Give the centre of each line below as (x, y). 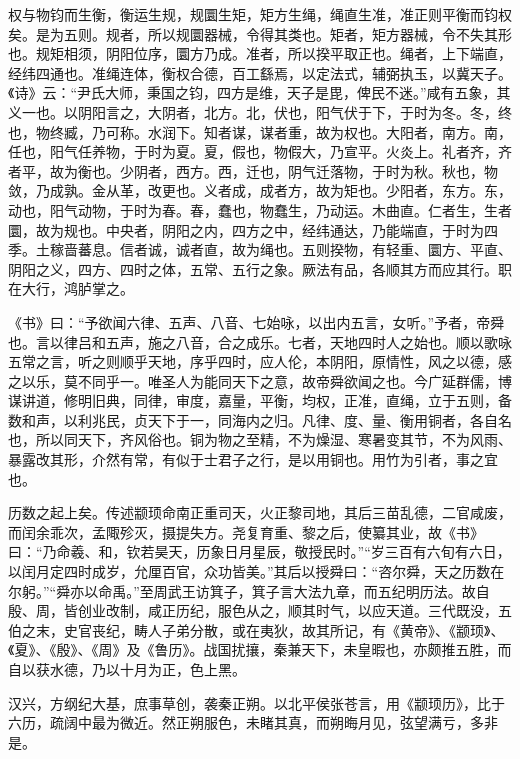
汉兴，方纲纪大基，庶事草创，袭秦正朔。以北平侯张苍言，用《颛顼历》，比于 (256, 702)
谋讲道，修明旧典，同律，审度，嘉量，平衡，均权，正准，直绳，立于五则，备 (260, 400)
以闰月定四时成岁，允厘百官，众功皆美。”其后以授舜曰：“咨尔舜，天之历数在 (256, 571)
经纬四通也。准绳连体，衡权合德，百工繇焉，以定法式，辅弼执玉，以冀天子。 (260, 72)
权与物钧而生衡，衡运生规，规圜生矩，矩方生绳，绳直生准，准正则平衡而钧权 (260, 14)
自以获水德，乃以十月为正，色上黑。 (127, 669)
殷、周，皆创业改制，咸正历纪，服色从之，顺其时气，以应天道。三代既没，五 (260, 610)
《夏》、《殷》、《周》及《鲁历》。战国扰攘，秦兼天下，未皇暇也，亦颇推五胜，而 (260, 649)
